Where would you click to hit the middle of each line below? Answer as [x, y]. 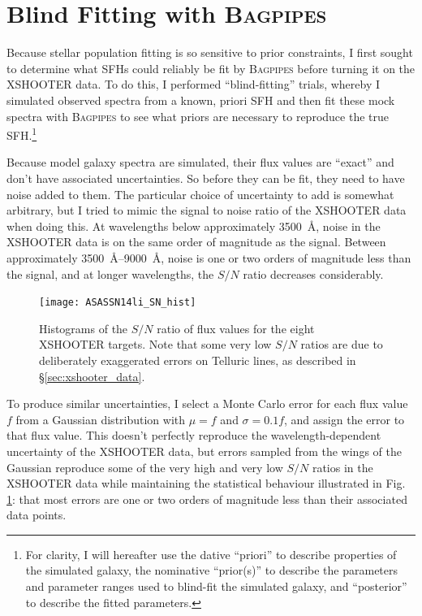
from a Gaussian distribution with [101, 419]
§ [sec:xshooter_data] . [92, 376]
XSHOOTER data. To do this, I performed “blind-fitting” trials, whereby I [194, 84]
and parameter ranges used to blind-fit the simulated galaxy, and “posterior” [216, 586]
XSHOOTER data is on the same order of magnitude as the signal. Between [196, 242]
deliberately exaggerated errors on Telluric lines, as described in [198, 360]
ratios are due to [342, 344]
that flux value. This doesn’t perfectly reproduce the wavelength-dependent [194, 435]
